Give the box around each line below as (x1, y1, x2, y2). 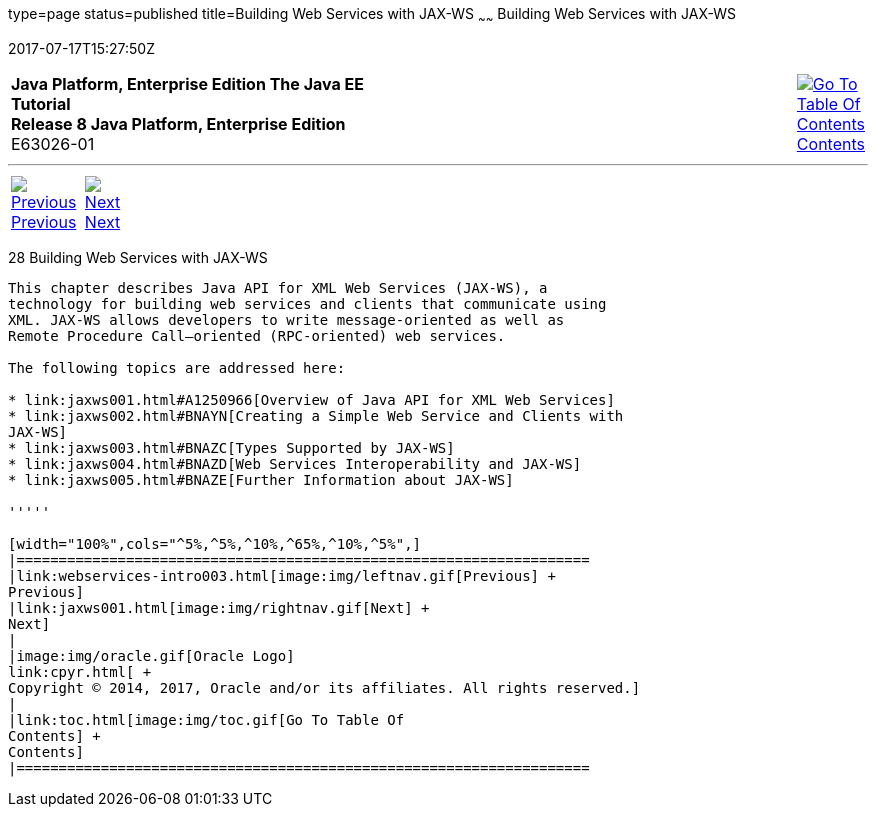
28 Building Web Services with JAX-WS (8, 248, 268, 266)
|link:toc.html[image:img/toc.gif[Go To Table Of (8, 711, 405, 728)
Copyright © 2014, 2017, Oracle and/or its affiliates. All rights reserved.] (8, 679, 641, 696)
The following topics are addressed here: (8, 359, 346, 376)
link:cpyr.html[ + (8, 663, 152, 680)
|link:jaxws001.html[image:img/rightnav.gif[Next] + (8, 599, 430, 616)
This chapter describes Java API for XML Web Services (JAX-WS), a (8, 279, 548, 296)
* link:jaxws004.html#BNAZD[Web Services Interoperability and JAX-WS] (8, 455, 582, 472)
